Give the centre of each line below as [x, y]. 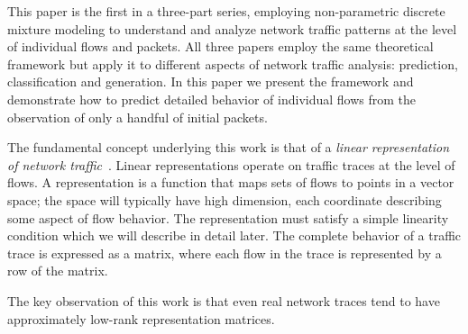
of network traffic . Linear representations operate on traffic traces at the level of [231, 164]
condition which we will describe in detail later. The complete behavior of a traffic [234, 235]
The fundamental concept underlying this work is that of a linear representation [229, 147]
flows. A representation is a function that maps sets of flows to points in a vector [231, 182]
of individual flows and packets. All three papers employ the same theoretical [220, 46]
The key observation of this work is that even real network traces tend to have [224, 300]
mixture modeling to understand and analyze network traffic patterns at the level [232, 28]
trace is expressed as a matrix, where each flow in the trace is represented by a [225, 253]
